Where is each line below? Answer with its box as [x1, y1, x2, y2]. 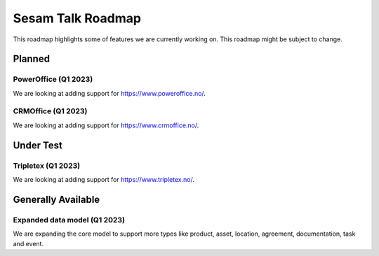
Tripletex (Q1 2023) [13, 161, 81, 171]
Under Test [13, 139, 63, 151]
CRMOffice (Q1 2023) [13, 106, 88, 116]
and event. [13, 239, 44, 248]
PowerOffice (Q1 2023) [13, 74, 93, 84]
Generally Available [13, 193, 100, 206]
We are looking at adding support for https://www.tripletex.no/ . [13, 176, 194, 183]
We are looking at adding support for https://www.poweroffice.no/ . [13, 89, 206, 97]
